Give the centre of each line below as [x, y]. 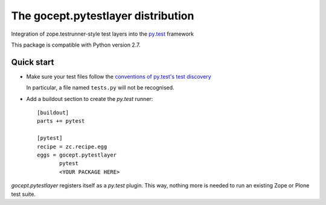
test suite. [24, 194]
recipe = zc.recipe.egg [72, 146]
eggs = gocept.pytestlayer [77, 155]
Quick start [33, 62]
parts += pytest [61, 121]
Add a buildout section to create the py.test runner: [90, 99]
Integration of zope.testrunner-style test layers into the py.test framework [103, 34]
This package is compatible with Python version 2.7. [76, 45]
